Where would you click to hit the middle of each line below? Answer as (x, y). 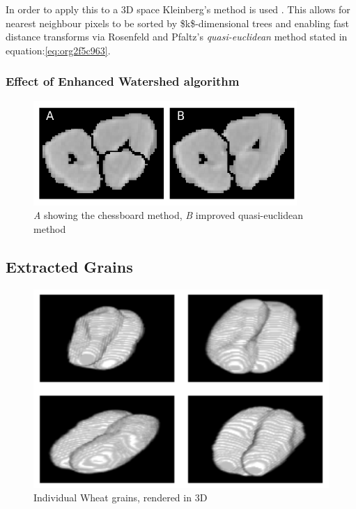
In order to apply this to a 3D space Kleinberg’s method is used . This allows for (178, 9)
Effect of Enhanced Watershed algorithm (123, 81)
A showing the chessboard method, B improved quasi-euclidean (168, 215)
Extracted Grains (69, 266)
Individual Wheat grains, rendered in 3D (121, 497)
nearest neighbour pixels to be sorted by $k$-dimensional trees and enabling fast (177, 23)
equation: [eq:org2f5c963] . (58, 50)
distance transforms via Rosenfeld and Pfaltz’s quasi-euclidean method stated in (177, 37)
